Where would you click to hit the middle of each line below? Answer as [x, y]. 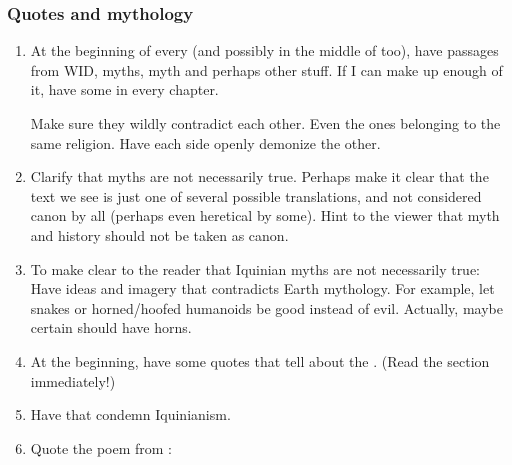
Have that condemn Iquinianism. [130, 414]
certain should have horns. [111, 327]
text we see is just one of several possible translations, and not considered [256, 195]
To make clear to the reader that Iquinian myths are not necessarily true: [255, 268]
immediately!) [73, 380]
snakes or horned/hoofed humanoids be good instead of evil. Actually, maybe [266, 307]
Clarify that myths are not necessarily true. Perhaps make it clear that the [259, 176]
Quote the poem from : [101, 447]
